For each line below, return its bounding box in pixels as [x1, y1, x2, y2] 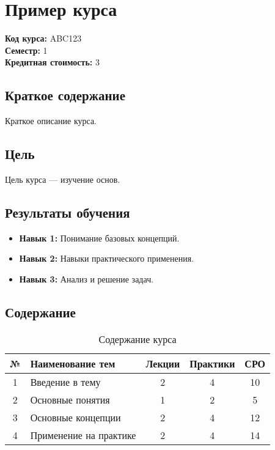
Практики [189, 356, 235, 371]
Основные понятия [30, 392, 110, 407]
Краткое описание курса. [5, 114, 97, 127]
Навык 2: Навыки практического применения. [19, 252, 194, 265]
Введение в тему [30, 374, 101, 389]
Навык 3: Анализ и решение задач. [19, 272, 154, 285]
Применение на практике [30, 427, 136, 442]
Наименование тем [30, 356, 116, 371]
